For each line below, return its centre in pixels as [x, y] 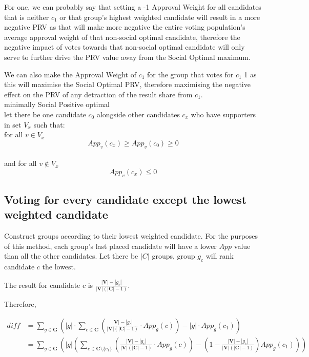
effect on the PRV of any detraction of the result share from [98, 94]
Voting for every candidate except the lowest [126, 199]
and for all [20, 163]
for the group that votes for [190, 74]
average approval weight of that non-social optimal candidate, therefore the [122, 37]
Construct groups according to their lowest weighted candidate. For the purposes [131, 236]
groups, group [173, 256]
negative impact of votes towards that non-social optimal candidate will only [125, 47]
